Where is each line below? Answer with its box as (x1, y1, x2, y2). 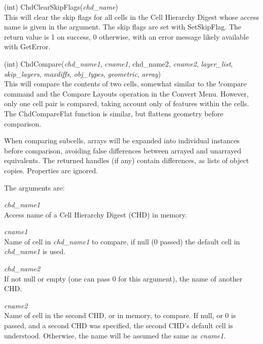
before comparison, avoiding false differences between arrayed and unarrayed (4, 145, 241, 155)
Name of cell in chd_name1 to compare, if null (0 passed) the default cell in (4, 236, 240, 246)
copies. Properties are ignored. (4, 165, 98, 175)
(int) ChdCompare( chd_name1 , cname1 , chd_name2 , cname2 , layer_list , (4, 58, 233, 69)
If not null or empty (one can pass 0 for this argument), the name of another (4, 273, 243, 284)
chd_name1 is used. (4, 246, 66, 257)
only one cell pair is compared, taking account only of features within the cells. (4, 98, 249, 109)
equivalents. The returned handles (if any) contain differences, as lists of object (4, 155, 249, 166)
